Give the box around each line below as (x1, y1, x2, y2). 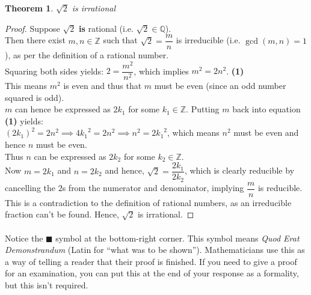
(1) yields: (5, 114, 43, 127)
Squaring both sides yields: (5, 64, 104, 77)
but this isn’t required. (5, 278, 88, 291)
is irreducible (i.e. (176, 34, 241, 46)
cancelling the (5, 181, 55, 194)
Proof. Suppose (5, 22, 60, 34)
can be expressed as (34, 150, 106, 162)
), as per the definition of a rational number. (5, 49, 169, 61)
